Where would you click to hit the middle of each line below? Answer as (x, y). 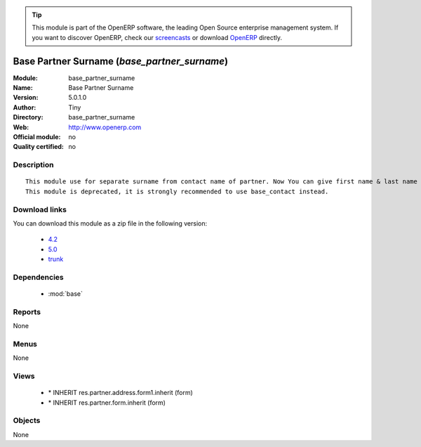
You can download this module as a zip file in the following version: (110, 223)
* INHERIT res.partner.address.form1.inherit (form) (120, 393)
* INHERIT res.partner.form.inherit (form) (107, 402)
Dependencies (39, 277)
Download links (40, 209)
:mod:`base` (66, 294)
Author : (25, 107)
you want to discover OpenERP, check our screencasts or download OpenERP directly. (157, 37)
